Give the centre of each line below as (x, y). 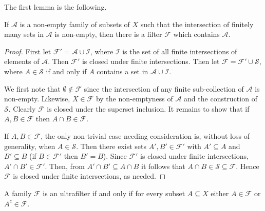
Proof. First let (28, 51)
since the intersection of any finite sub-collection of (164, 88)
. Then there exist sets (111, 146)
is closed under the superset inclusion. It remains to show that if (148, 108)
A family (18, 193)
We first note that (32, 88)
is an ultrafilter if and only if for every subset (114, 193)
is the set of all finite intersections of (180, 51)
